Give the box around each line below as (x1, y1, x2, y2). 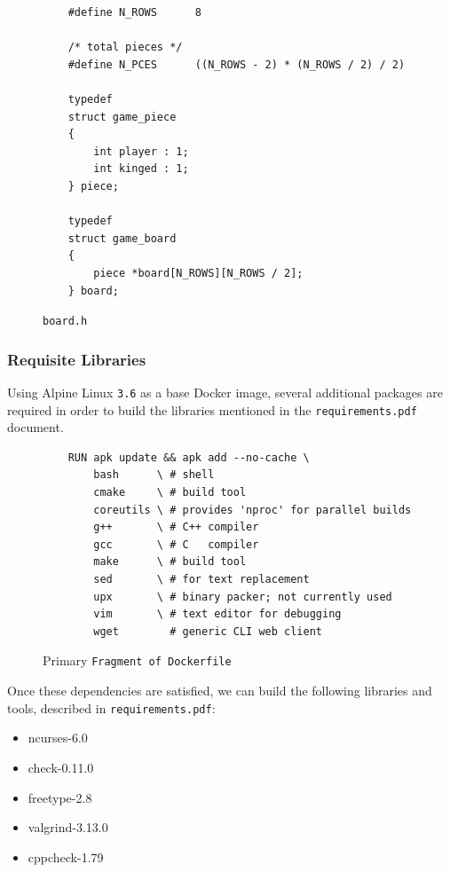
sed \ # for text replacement (93, 573, 310, 586)
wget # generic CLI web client (93, 625, 322, 638)
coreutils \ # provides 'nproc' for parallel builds (93, 503, 412, 516)
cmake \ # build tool (93, 486, 247, 499)
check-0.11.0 (28, 758, 94, 776)
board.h (43, 315, 88, 328)
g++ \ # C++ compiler (93, 521, 259, 534)
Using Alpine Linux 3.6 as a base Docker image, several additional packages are (7, 382, 443, 401)
